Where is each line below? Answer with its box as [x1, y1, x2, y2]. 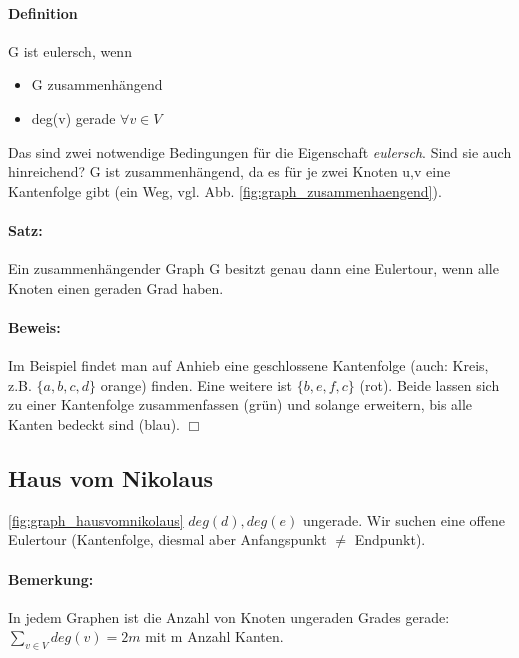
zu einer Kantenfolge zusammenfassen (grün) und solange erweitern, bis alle [8, 394, 473, 415]
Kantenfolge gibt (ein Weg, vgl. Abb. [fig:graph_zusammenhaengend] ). [8, 180, 442, 201]
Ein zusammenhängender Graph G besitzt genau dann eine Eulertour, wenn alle [8, 258, 499, 279]
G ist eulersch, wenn [8, 40, 132, 61]
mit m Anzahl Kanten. [145, 626, 284, 647]
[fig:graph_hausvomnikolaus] [8, 509, 184, 530]
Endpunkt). [354, 529, 426, 550]
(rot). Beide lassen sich [359, 374, 500, 395]
